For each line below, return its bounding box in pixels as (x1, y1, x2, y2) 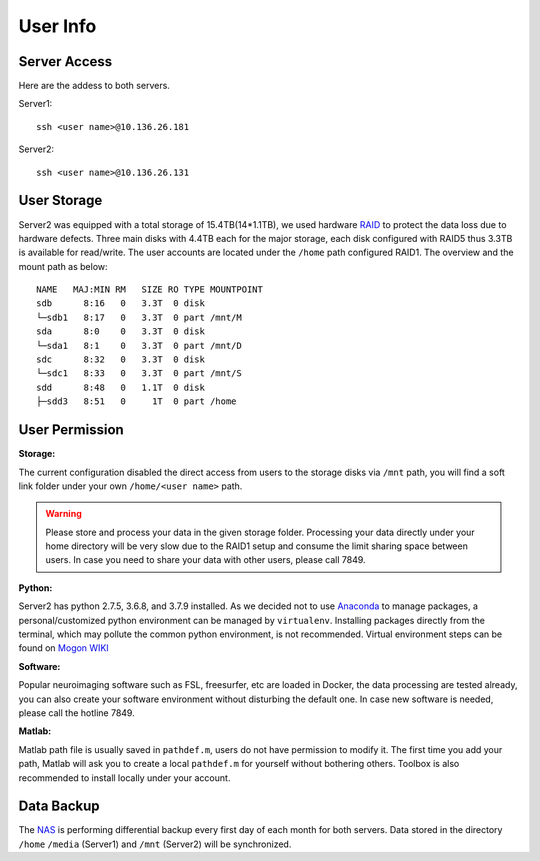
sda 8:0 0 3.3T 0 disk (36, 326, 205, 337)
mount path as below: (18, 260, 109, 272)
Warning (45, 508, 82, 520)
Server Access (18, 53, 113, 70)
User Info (18, 15, 97, 37)
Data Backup (18, 798, 100, 815)
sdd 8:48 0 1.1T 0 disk (36, 381, 205, 393)
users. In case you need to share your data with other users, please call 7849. (45, 554, 366, 566)
